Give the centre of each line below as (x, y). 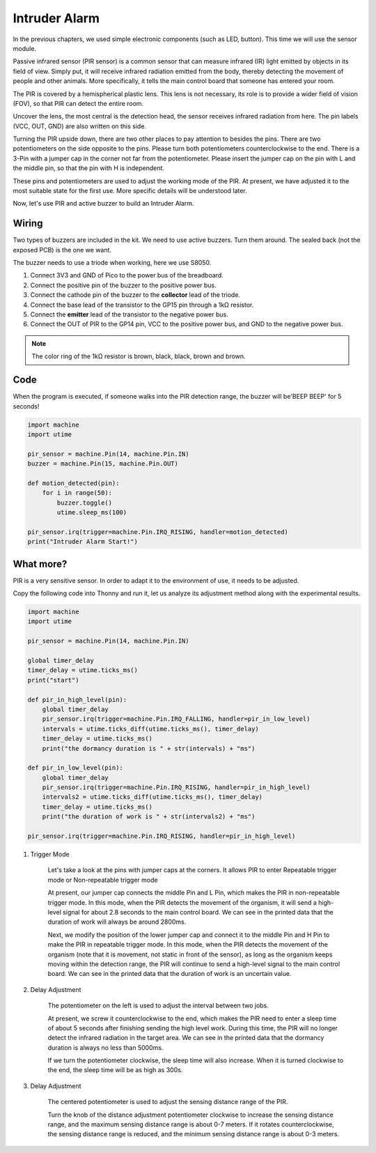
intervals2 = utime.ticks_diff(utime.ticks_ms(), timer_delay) (152, 797)
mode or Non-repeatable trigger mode (103, 880)
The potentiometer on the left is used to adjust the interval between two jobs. (158, 1006)
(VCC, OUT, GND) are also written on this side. (79, 126)
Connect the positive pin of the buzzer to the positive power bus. (124, 285)
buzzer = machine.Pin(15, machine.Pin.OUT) (103, 464)
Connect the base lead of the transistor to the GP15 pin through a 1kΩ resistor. (142, 305)
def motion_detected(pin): (73, 483)
